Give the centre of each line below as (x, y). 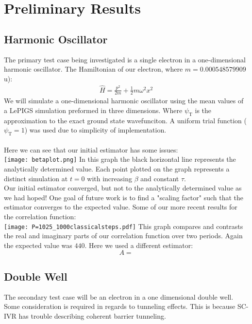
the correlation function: (40, 217)
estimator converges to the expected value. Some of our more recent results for (121, 207)
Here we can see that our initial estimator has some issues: (91, 149)
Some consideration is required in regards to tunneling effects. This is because (120, 306)
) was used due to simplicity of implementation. (95, 130)
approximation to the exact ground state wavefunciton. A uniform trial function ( (126, 120)
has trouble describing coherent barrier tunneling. (92, 315)
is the (203, 110)
